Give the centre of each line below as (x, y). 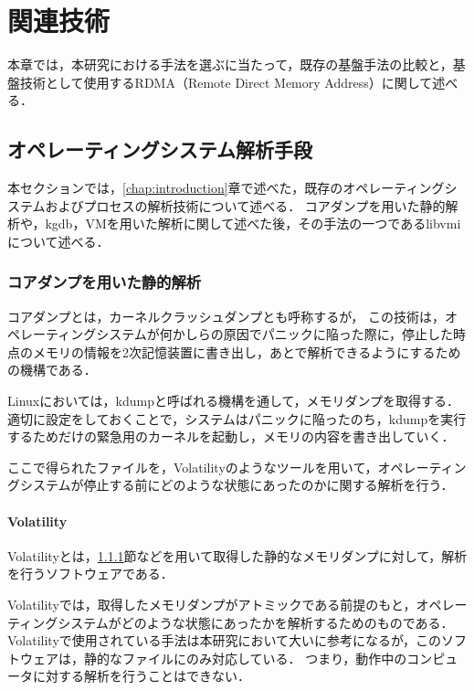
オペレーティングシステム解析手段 (160, 149)
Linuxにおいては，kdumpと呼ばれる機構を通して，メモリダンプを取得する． (234, 401)
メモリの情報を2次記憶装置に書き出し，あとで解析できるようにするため (247, 351)
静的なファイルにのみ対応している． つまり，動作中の (245, 658)
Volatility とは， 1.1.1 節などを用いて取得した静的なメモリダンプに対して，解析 (237, 555)
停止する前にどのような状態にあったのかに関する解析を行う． (269, 485)
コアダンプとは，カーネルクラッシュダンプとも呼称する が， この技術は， (226, 316)
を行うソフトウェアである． (90, 574)
